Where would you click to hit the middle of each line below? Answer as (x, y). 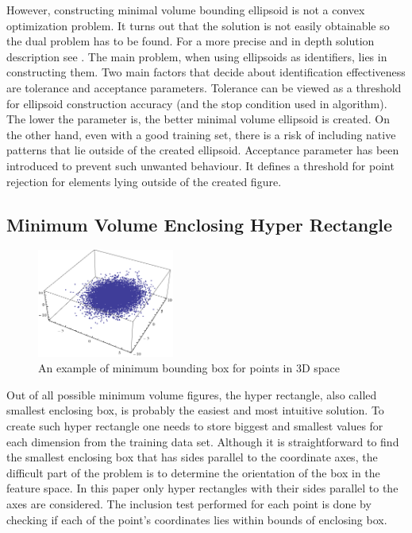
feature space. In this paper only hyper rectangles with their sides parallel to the (202, 488)
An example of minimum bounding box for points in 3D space (189, 368)
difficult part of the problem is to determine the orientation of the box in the (193, 472)
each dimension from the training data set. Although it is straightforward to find (203, 441)
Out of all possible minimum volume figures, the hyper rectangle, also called (192, 394)
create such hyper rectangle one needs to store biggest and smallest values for (195, 425)
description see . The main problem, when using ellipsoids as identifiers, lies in (197, 56)
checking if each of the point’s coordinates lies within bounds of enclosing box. (197, 519)
